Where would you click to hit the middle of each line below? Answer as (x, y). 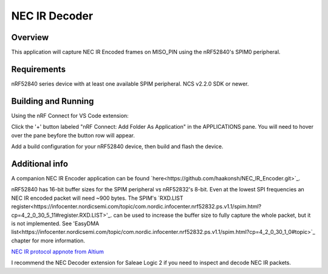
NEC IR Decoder (52, 16)
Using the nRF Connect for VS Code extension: (70, 115)
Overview (30, 37)
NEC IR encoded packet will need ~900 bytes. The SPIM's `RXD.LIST (97, 198)
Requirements (39, 69)
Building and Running (53, 101)
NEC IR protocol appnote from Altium (58, 252)
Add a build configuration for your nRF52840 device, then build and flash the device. (117, 146)
